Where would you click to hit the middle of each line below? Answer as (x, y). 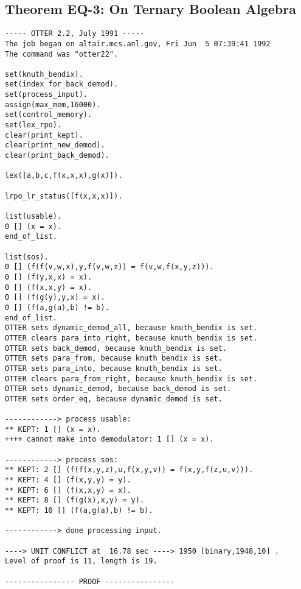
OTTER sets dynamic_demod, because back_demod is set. (118, 389)
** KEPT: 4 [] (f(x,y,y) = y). (68, 480)
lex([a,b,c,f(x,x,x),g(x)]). (64, 176)
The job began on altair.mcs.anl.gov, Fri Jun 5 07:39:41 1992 (138, 44)
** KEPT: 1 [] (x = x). (53, 429)
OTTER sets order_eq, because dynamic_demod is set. (114, 399)
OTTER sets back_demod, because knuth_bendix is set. (116, 348)
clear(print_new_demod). (55, 145)
